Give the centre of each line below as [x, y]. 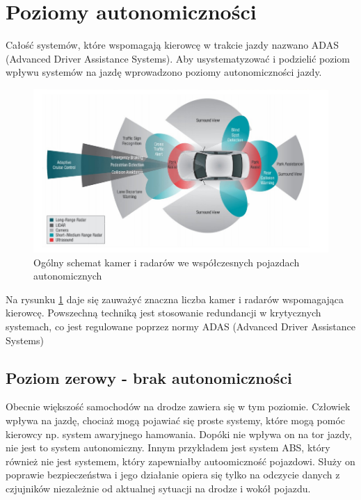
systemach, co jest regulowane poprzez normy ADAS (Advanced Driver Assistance [181, 326]
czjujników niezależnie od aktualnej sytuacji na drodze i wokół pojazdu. [158, 488]
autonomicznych [68, 276]
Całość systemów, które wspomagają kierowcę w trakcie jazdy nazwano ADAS [172, 45]
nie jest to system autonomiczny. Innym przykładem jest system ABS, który [168, 447]
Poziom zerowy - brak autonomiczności [149, 377]
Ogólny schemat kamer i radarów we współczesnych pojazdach [167, 262]
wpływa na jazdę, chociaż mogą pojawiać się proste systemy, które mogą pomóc [176, 420]
